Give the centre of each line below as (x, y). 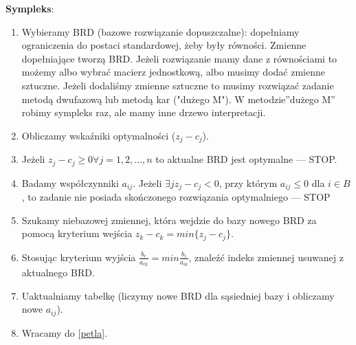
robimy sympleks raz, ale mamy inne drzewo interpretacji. (144, 112)
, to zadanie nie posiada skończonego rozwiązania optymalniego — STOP (176, 197)
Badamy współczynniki (70, 182)
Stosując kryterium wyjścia (79, 257)
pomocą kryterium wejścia (77, 233)
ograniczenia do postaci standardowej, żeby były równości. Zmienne (164, 45)
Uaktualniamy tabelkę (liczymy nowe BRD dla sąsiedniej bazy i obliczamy (178, 295)
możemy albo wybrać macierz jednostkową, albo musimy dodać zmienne (173, 72)
